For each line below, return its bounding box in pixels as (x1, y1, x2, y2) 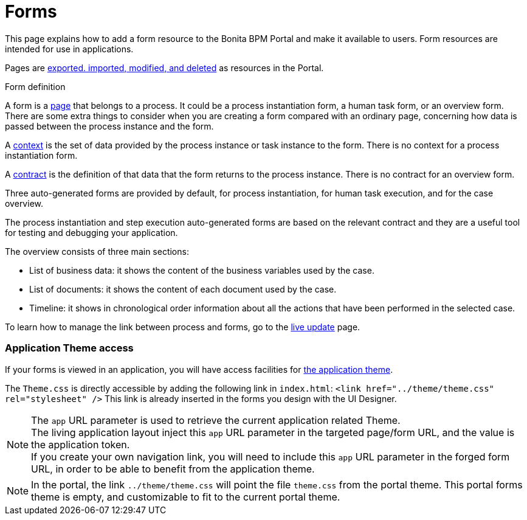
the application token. (31, 438, 130, 451)
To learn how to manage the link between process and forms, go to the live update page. (5, 321, 360, 332)
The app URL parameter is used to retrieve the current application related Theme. (31, 414, 401, 426)
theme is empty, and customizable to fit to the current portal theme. (31, 490, 340, 503)
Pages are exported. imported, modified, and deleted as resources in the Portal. (5, 62, 324, 73)
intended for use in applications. (5, 43, 134, 54)
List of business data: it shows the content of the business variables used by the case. (29, 265, 374, 276)
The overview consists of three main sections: (5, 246, 189, 257)
